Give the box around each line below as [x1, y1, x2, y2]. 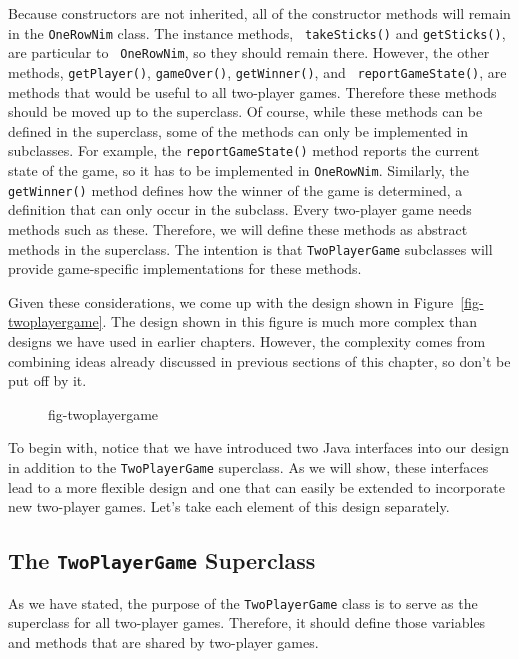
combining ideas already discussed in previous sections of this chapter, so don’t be [8, 350, 511, 371]
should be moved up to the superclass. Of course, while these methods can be [8, 101, 483, 122]
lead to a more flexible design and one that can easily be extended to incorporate [8, 476, 505, 497]
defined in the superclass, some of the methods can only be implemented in [8, 120, 469, 141]
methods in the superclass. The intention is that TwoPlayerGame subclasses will [8, 238, 493, 259]
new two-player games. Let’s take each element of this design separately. [8, 496, 450, 517]
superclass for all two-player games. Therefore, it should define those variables [8, 612, 486, 633]
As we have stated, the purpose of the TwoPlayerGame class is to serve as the [8, 592, 478, 613]
